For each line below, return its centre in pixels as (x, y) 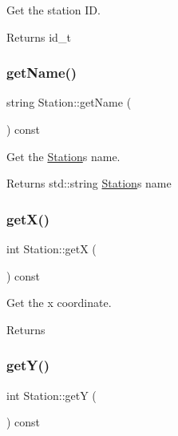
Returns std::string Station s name (89, 183)
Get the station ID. (53, 10)
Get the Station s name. (63, 156)
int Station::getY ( (51, 395)
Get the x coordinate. (59, 303)
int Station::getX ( (51, 248)
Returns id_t (39, 36)
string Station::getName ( (69, 102)
